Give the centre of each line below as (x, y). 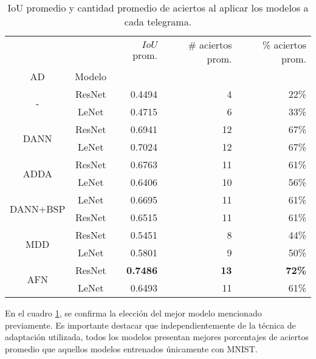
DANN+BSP (38, 208)
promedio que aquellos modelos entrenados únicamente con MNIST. (131, 348)
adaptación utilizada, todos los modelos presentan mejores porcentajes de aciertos (157, 337)
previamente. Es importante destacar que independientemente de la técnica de (150, 325)
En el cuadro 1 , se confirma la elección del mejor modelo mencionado (133, 313)
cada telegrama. (158, 22)
